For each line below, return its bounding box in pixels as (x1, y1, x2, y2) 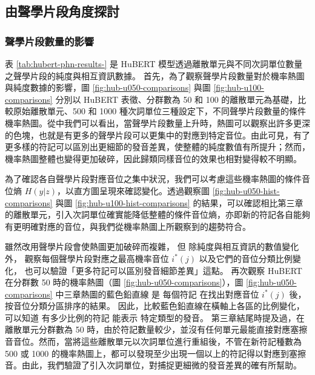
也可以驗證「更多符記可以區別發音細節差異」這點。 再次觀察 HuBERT (24, 264, 302, 276)
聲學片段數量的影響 (5, 33, 94, 48)
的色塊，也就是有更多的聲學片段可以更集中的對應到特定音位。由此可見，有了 (5, 128, 310, 141)
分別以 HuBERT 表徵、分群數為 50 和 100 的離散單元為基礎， (55, 93, 298, 105)
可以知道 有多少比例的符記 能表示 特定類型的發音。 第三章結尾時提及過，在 (5, 311, 305, 324)
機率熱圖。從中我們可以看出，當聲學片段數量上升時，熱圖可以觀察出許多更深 (5, 116, 310, 129)
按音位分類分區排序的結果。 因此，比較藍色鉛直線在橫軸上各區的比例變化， (5, 299, 305, 312)
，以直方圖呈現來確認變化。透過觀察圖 (57, 184, 210, 197)
